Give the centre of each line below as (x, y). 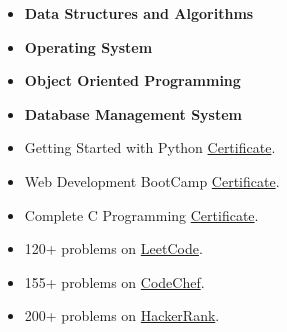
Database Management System (133, 113)
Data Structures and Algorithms (139, 13)
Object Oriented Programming (132, 80)
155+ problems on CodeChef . (114, 281)
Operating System (88, 46)
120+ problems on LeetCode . (113, 248)
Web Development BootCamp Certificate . (152, 180)
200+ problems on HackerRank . (122, 315)
